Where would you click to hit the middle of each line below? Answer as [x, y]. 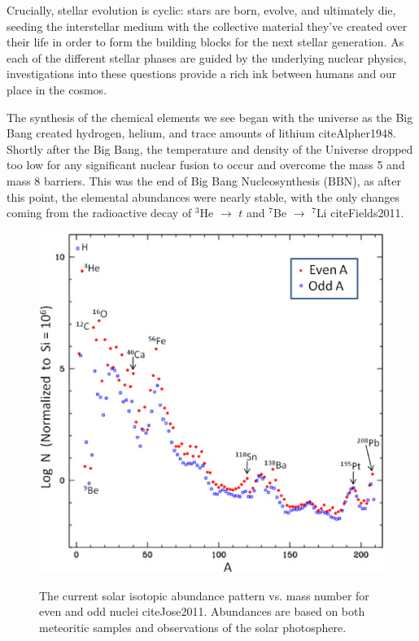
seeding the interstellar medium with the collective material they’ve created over [207, 26]
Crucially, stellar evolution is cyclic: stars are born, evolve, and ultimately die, [201, 10]
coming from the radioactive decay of [99, 213]
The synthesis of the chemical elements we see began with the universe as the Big [210, 117]
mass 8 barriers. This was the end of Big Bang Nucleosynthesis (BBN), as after [204, 180]
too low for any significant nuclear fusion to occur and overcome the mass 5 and [206, 165]
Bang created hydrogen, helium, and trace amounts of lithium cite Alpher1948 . [201, 133]
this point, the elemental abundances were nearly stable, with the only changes [203, 196]
